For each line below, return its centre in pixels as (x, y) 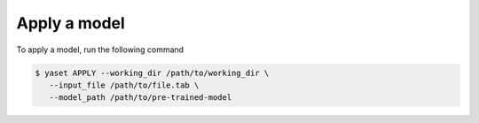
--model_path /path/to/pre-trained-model (141, 98)
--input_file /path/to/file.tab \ (124, 85)
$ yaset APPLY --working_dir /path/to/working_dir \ (152, 73)
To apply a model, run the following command (100, 50)
